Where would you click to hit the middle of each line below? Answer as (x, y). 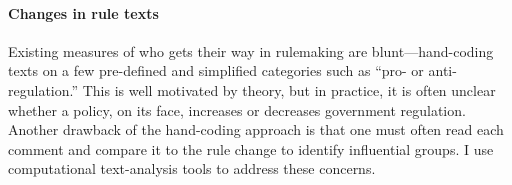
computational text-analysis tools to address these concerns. (192, 168)
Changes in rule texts (83, 12)
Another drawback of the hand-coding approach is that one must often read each (256, 129)
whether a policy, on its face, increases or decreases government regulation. (237, 109)
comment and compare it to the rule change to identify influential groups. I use (251, 148)
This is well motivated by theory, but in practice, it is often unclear (289, 89)
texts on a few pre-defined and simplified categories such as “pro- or (216, 70)
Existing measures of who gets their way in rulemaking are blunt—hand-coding (251, 50)
